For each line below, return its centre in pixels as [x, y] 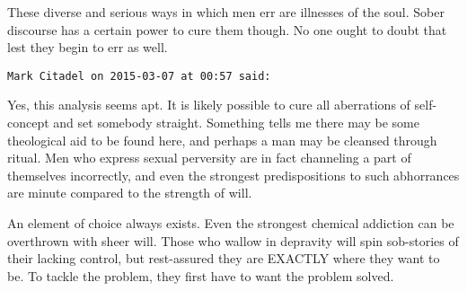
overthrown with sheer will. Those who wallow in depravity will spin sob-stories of [233, 240]
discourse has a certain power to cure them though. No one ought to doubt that [227, 29]
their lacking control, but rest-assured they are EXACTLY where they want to [224, 258]
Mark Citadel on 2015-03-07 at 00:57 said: [139, 76]
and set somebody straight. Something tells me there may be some [236, 123]
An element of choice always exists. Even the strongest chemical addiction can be [231, 223]
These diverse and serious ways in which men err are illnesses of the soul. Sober [226, 12]
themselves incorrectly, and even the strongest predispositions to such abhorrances [233, 175]
